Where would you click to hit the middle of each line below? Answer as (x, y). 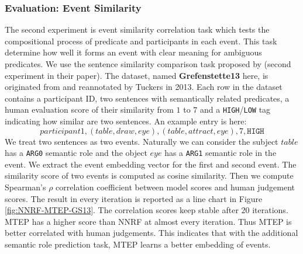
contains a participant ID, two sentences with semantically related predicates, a (147, 98)
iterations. (270, 210)
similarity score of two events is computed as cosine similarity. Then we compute (149, 175)
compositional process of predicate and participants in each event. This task (141, 41)
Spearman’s (25, 187)
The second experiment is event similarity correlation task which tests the (137, 29)
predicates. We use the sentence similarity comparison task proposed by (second (148, 64)
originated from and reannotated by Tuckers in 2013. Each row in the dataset (144, 87)
